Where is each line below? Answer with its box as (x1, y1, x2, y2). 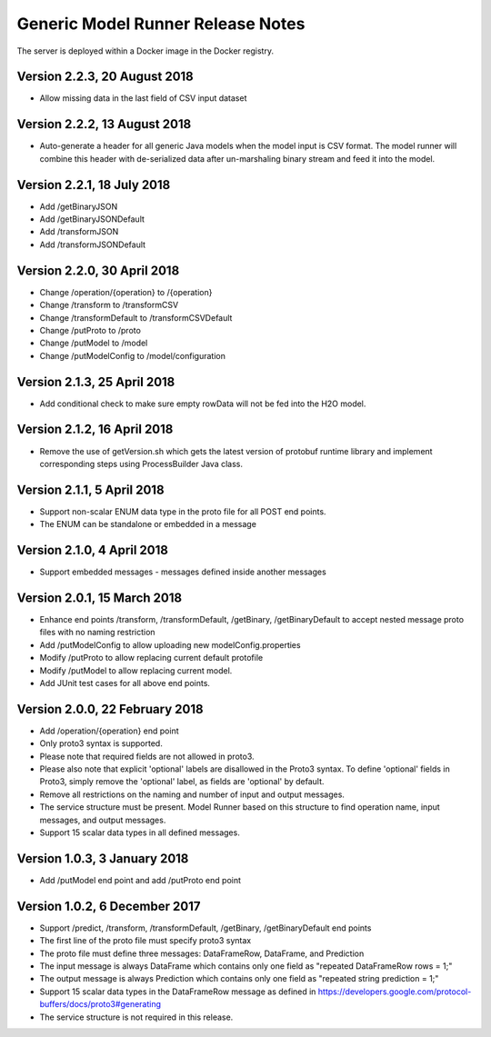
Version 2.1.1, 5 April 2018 (16, 482, 165, 497)
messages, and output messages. (39, 814, 166, 825)
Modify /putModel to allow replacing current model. (39, 664, 233, 676)
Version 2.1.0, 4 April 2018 (16, 543, 168, 558)
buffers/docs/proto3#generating (39, 999, 162, 1010)
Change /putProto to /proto (39, 324, 141, 335)
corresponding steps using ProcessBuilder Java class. (39, 458, 243, 469)
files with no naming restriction (39, 627, 155, 638)
